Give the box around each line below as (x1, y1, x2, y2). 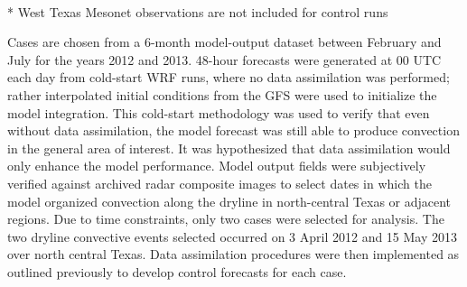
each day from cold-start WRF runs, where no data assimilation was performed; (7, 68, 450, 87)
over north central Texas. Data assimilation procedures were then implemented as (7, 245, 460, 264)
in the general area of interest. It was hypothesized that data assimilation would (7, 138, 451, 157)
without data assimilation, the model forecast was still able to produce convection (7, 121, 460, 140)
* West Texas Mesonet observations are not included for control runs (7, 2, 388, 21)
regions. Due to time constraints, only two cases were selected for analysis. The (7, 209, 444, 228)
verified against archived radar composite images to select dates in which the (7, 173, 432, 192)
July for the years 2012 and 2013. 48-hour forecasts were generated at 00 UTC (7, 50, 442, 69)
